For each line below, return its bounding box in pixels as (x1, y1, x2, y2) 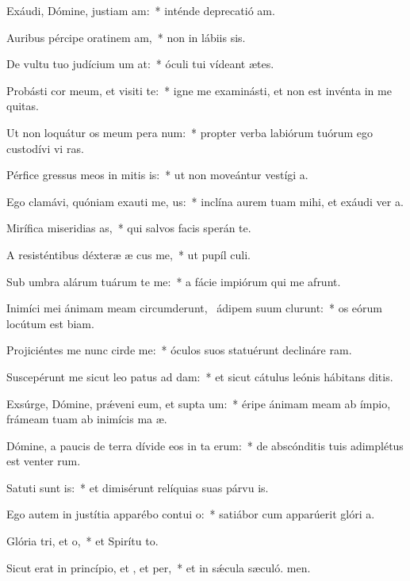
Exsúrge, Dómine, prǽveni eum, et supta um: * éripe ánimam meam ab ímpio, (6, 395, 391, 411)
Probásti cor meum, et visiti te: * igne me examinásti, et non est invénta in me (6, 82, 392, 98)
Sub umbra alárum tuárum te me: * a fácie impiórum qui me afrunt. (6, 273, 341, 289)
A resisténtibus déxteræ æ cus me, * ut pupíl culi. (6, 246, 251, 262)
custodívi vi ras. (6, 140, 84, 156)
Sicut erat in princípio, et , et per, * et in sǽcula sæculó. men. (6, 559, 311, 575)
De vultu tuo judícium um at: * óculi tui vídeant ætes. (6, 55, 274, 72)
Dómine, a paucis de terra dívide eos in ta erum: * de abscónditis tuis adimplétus (6, 437, 404, 453)
